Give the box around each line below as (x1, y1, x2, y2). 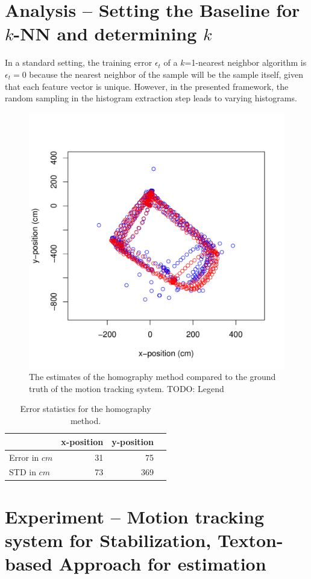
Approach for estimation (58, 551, 266, 575)
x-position (61, 435, 104, 448)
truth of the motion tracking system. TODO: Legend (29, 382, 224, 394)
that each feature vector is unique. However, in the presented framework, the (5, 80, 289, 92)
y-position (112, 435, 154, 448)
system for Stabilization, (5, 527, 212, 552)
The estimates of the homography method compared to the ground (29, 370, 276, 383)
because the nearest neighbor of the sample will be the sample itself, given (29, 68, 303, 80)
